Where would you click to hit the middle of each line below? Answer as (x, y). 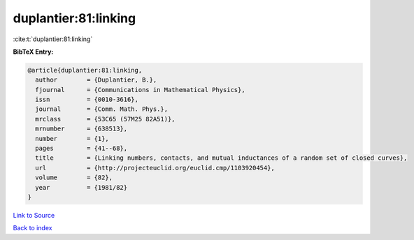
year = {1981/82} (81, 187)
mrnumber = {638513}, (81, 129)
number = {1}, (72, 138)
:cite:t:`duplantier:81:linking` (53, 39)
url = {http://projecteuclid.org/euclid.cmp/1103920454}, (155, 168)
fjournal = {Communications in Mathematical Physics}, (140, 90)
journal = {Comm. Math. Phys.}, (101, 109)
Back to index (33, 228)
